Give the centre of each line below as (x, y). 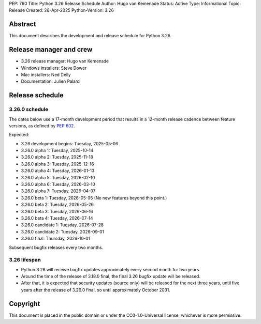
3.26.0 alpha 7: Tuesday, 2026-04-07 (58, 191)
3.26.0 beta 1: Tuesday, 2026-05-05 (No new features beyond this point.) (94, 198)
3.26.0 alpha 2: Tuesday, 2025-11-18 (57, 157)
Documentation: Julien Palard (50, 81)
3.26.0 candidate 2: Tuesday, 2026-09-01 (63, 231)
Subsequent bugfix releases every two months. (56, 247)
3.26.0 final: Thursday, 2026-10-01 (56, 239)
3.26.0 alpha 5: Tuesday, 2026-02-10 (58, 177)
